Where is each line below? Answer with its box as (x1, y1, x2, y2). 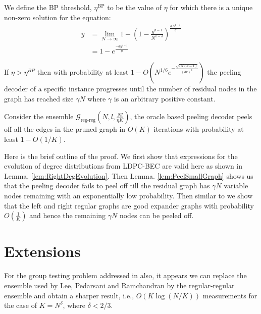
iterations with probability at (153, 124, 244, 134)
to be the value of (107, 2, 162, 12)
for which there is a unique (170, 2, 253, 12)
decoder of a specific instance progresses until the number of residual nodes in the (4, 83, 257, 94)
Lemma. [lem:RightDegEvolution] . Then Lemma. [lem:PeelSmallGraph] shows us (4, 170, 253, 181)
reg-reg (80, 118, 96, 123)
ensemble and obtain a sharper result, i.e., (4, 290, 134, 300)
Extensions (4, 241, 81, 261)
